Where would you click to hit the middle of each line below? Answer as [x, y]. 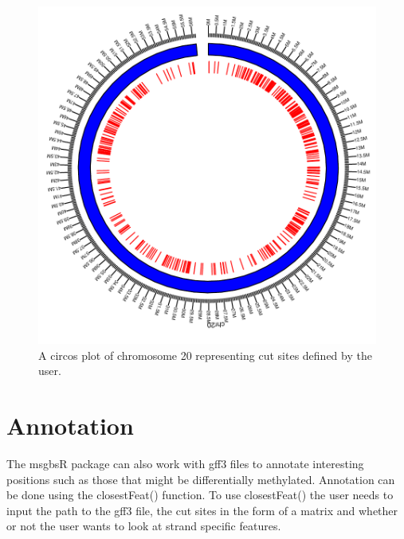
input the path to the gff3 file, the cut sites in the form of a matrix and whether [202, 510]
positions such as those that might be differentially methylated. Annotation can [201, 479]
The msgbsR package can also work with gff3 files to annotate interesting [185, 463]
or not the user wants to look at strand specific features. [144, 526]
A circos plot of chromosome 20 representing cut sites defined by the [205, 355]
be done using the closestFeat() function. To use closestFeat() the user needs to [200, 495]
